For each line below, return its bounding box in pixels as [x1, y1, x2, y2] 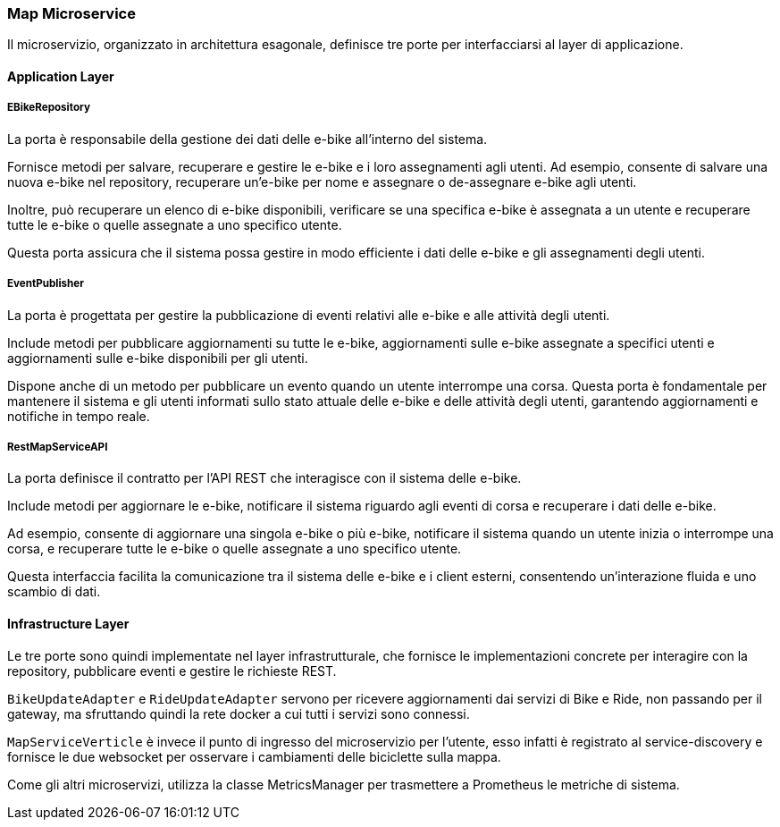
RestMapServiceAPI [7, 440, 108, 453]
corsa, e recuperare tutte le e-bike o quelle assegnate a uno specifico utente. [7, 541, 462, 557]
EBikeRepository [7, 101, 90, 114]
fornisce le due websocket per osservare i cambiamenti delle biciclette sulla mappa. [7, 748, 501, 764]
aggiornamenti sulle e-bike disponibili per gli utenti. [7, 350, 308, 366]
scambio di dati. [7, 584, 101, 600]
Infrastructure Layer [7, 615, 130, 631]
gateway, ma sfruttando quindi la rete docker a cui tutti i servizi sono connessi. [7, 705, 470, 722]
